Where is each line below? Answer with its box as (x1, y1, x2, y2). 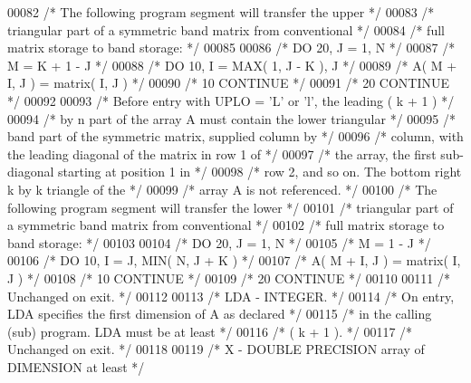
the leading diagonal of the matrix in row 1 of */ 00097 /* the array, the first (7, 144, 437, 163)
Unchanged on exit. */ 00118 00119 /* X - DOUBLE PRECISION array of (7, 340, 425, 359)
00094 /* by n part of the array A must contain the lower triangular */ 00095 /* (7, 109, 456, 128)
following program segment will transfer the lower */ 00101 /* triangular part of (7, 197, 454, 216)
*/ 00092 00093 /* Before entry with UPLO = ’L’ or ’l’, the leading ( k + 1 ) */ (7, 91, 455, 110)
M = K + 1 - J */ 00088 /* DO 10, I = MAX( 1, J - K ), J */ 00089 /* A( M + (7, 55, 457, 74)
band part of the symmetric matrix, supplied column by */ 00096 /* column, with (7, 127, 464, 146)
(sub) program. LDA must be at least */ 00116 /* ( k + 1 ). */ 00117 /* (7, 321, 413, 340)
